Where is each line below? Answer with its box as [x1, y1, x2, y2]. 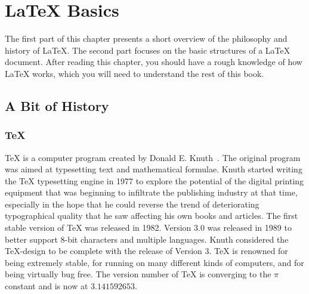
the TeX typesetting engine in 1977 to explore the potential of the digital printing [5, 174, 304, 187]
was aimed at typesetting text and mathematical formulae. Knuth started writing [5, 163, 302, 175]
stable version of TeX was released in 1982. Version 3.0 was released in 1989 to [5, 221, 292, 234]
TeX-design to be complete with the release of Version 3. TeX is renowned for [5, 245, 288, 257]
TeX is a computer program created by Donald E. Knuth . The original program [5, 151, 301, 163]
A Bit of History [5, 96, 109, 114]
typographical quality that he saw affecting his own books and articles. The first [5, 209, 298, 222]
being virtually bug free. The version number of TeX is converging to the [5, 268, 271, 280]
